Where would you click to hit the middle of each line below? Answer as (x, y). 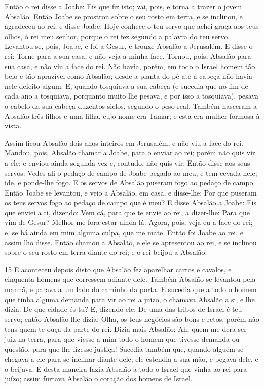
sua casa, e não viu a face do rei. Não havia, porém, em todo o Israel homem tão (130, 66)
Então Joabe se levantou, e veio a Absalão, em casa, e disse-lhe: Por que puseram (131, 192)
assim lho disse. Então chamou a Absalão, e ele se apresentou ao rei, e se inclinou (131, 242)
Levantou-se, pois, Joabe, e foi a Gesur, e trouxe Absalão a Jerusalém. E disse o (129, 46)
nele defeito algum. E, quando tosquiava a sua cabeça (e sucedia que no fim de (126, 86)
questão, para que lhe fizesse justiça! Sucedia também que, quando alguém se (124, 349)
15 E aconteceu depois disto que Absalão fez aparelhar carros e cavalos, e (118, 269)
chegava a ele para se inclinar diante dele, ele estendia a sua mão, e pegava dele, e (131, 359)
